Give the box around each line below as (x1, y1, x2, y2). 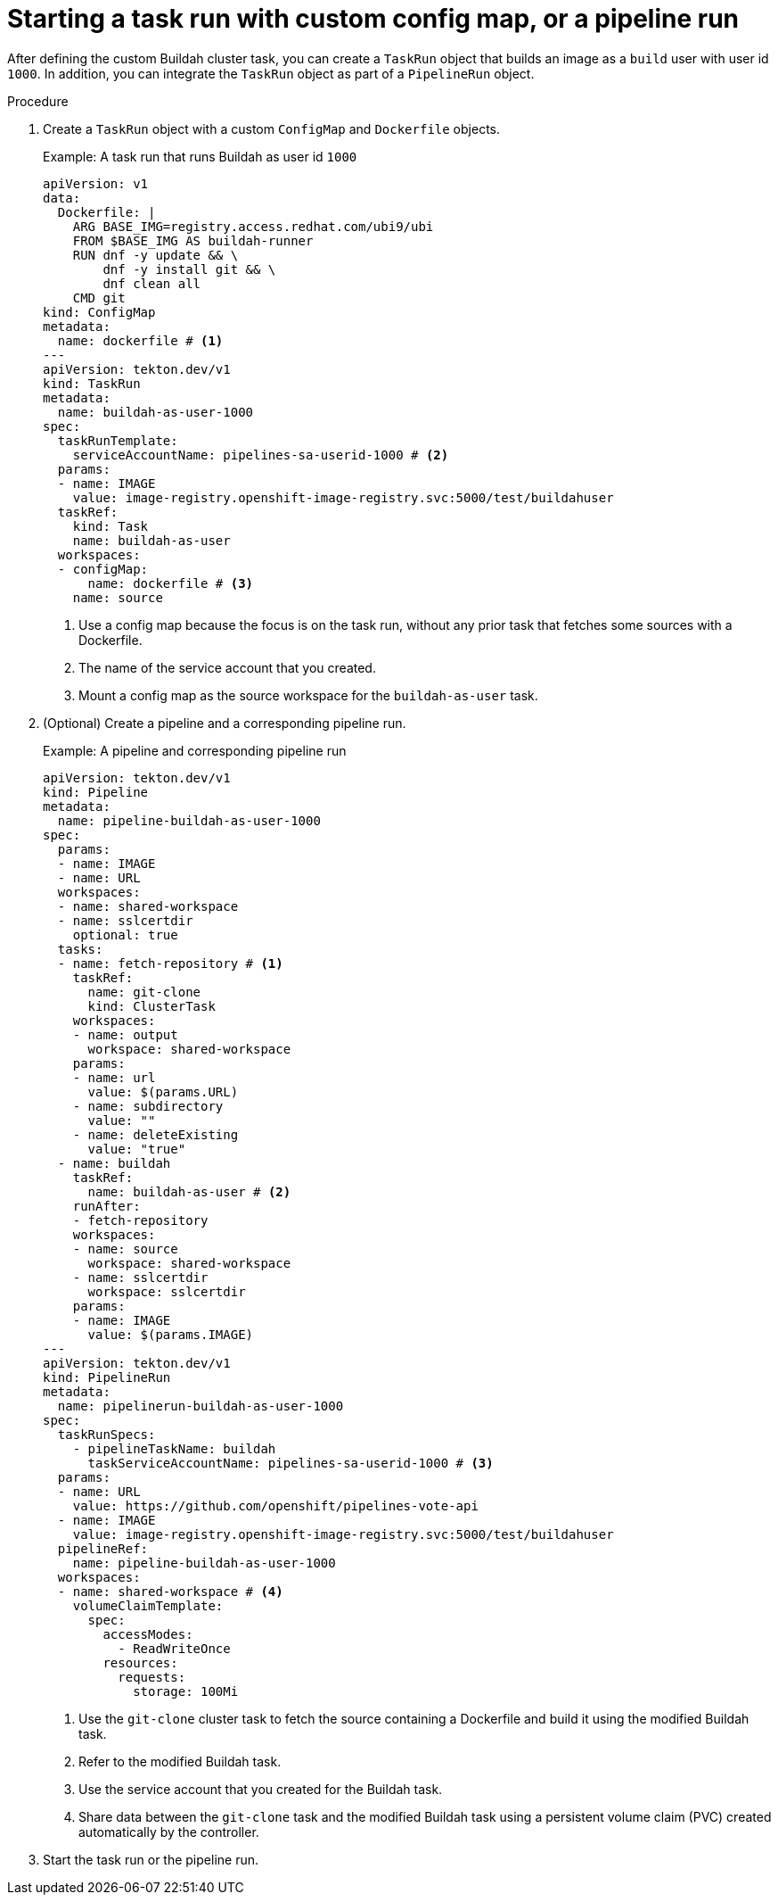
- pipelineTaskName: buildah (72, 1441, 276, 1456)
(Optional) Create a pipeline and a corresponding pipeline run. (43, 715, 406, 731)
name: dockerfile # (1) (57, 333, 224, 348)
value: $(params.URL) (87, 1084, 239, 1099)
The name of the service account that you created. (78, 659, 376, 675)
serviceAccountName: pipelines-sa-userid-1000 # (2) (72, 447, 449, 462)
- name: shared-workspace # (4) (57, 1584, 283, 1599)
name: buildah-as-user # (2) (87, 1184, 291, 1199)
